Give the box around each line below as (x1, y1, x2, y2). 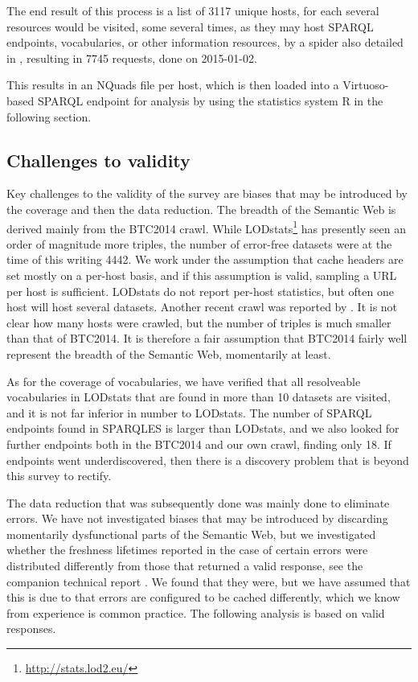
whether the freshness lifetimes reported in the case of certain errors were (6, 541, 368, 558)
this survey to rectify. (6, 467, 112, 484)
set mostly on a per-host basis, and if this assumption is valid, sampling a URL (6, 266, 397, 283)
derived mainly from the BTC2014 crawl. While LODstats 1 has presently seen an (6, 217, 406, 236)
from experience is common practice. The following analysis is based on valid (6, 604, 385, 621)
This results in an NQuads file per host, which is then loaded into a (6, 76, 339, 93)
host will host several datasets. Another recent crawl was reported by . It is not (6, 298, 398, 315)
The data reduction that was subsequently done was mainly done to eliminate (6, 494, 390, 511)
